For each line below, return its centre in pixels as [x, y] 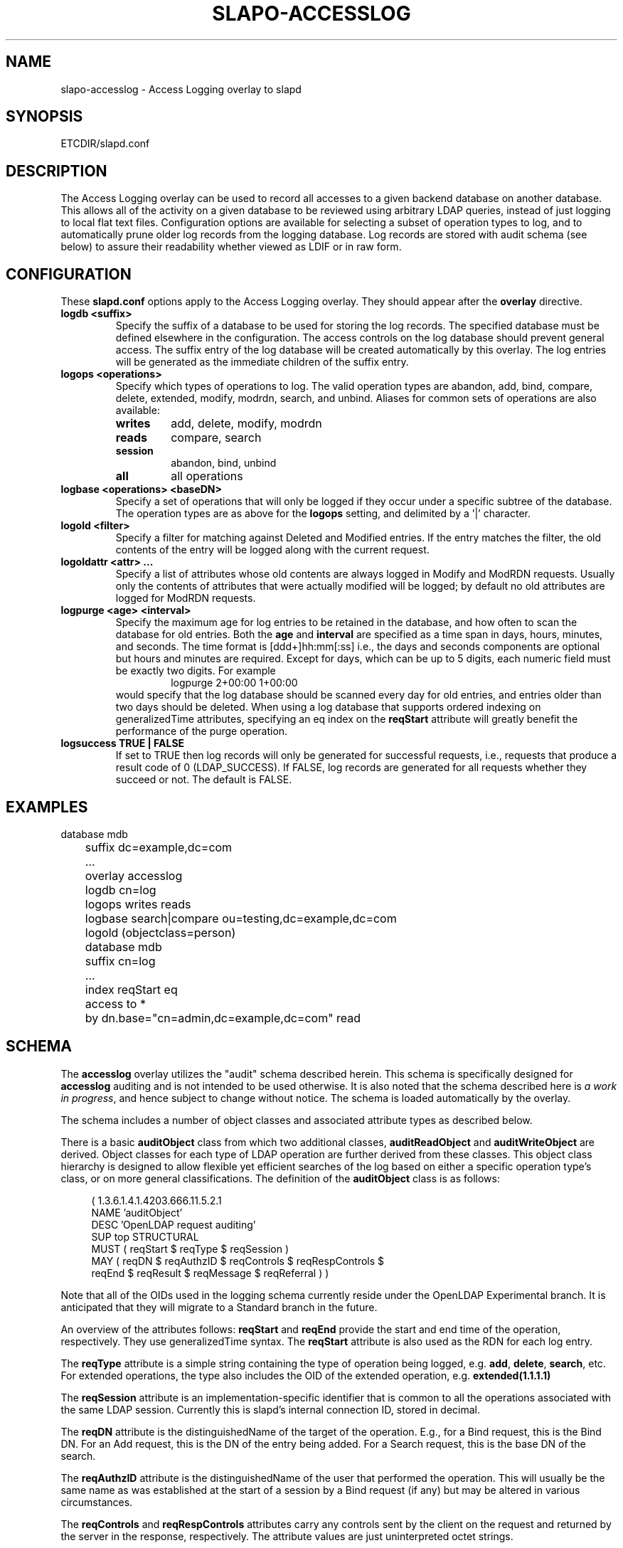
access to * [115, 1003]
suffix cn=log [120, 961]
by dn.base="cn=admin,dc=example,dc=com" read [223, 1018]
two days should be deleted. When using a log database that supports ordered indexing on [328, 707]
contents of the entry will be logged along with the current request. [272, 550]
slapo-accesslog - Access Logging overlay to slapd [181, 89]
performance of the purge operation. [202, 731]
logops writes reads [138, 904]
